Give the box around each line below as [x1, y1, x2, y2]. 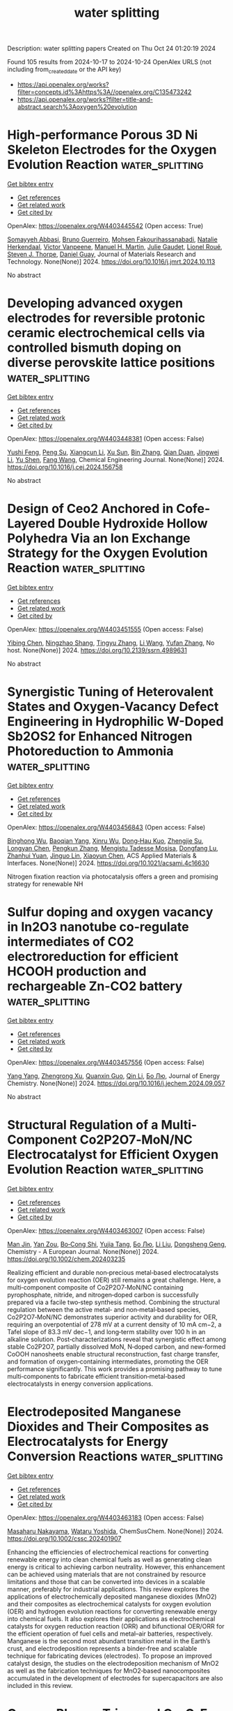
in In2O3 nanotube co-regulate [7, 919, 189, 934]
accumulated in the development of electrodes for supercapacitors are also [7, 1673, 223, 1682]
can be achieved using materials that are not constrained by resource [7, 1570, 207, 1578]
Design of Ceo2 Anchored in [7, 501, 174, 517]
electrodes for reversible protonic [7, 311, 206, 326]
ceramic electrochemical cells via [7, 325, 205, 341]
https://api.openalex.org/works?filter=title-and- [17, 95, 153, 103]
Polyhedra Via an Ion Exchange [7, 530, 191, 546]
